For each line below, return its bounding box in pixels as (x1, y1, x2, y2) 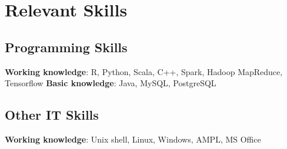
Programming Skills (5, 38, 128, 56)
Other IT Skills (5, 106, 99, 124)
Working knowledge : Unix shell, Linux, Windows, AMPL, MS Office (5, 133, 261, 145)
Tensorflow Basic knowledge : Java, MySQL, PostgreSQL (5, 77, 216, 89)
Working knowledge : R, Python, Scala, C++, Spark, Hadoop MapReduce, (5, 65, 283, 77)
